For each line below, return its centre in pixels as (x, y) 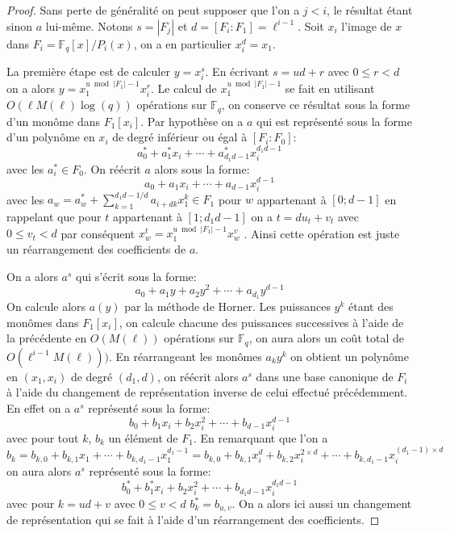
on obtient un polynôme (350, 356)
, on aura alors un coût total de (326, 338)
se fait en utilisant (330, 88)
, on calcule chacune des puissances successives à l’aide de (261, 322)
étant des (371, 306)
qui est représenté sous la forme (334, 121)
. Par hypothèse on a (192, 121)
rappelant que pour (54, 217)
